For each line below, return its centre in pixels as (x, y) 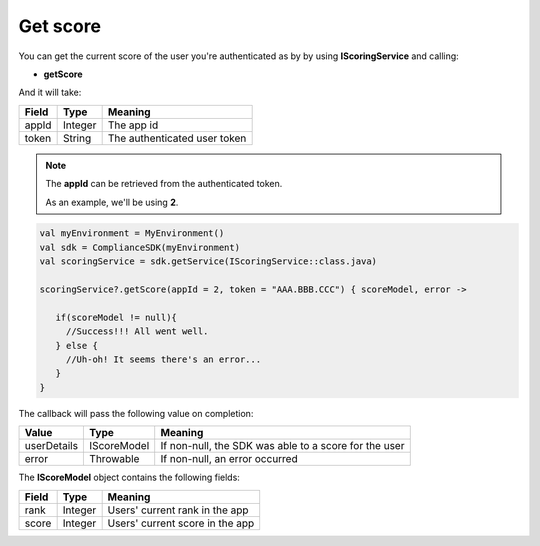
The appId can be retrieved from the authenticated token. (164, 184)
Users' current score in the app (181, 523)
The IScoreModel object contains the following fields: (129, 477)
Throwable (114, 459)
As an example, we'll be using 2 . (112, 202)
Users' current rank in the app (178, 510)
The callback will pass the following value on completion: (136, 413)
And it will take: (50, 92)
